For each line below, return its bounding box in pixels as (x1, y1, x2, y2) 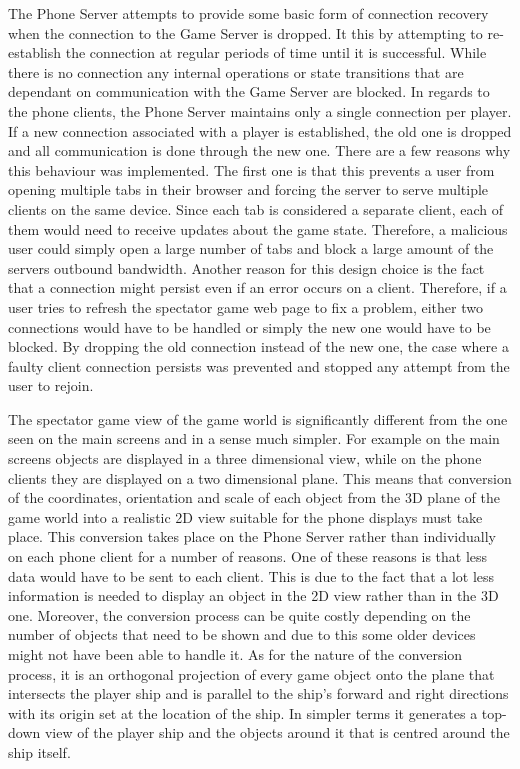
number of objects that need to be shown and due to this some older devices (8, 624, 476, 645)
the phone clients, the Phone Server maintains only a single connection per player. (8, 100, 512, 121)
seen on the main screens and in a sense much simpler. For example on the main (8, 428, 500, 449)
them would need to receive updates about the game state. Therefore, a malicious (8, 218, 508, 239)
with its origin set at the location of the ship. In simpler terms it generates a (8, 702, 478, 723)
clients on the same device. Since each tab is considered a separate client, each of (8, 198, 504, 219)
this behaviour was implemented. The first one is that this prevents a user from (8, 159, 495, 180)
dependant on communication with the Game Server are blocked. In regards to (8, 81, 490, 102)
